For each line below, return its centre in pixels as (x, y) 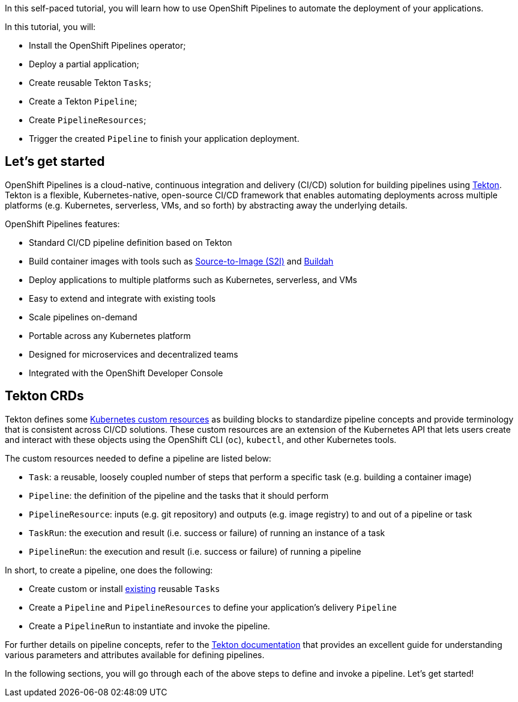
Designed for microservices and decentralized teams (134, 354)
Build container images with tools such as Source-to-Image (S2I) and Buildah (181, 261)
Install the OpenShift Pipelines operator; (107, 45)
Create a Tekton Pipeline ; (83, 101)
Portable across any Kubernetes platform (110, 335)
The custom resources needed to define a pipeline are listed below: (138, 458)
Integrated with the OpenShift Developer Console (126, 373)
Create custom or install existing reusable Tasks (125, 588)
